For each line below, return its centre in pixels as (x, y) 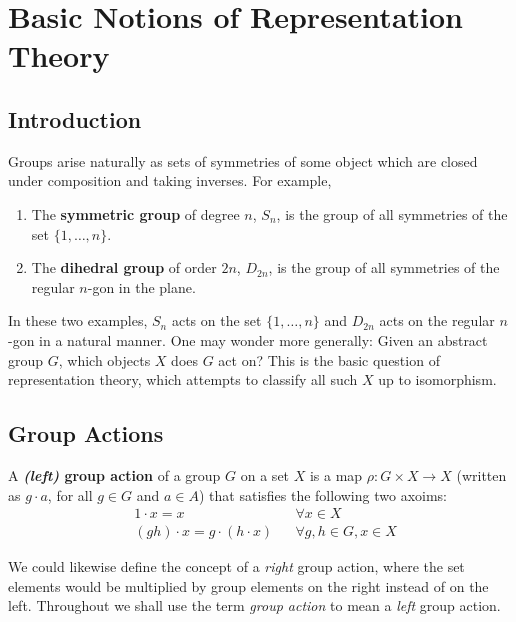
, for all (70, 494)
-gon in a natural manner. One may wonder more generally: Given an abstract (248, 339)
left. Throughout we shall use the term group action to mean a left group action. (254, 605)
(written (481, 474)
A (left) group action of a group (114, 474)
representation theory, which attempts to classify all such (183, 379)
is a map (336, 474)
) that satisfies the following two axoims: (322, 494)
